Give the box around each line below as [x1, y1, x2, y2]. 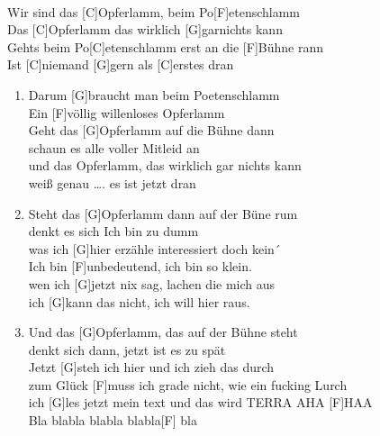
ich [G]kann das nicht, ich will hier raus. [28, 292, 250, 311]
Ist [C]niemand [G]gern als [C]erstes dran [7, 55, 234, 74]
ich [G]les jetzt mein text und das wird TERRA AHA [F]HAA [28, 393, 373, 412]
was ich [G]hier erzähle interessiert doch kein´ [28, 239, 281, 258]
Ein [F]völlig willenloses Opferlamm [28, 103, 225, 122]
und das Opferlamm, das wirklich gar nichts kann [28, 156, 302, 175]
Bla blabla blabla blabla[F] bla [28, 411, 197, 430]
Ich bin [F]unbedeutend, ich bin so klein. [28, 257, 252, 276]
